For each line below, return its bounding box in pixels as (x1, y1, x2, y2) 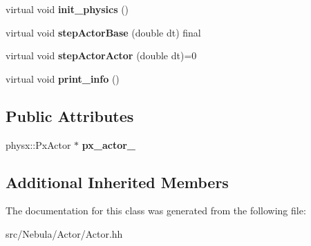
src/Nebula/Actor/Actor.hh (6, 226, 123, 240)
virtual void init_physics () (6, 2, 129, 16)
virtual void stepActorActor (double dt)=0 (6, 48, 197, 63)
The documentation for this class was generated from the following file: (6, 203, 306, 218)
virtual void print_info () (6, 71, 120, 85)
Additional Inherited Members (6, 171, 229, 192)
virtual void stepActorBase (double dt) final (6, 25, 201, 39)
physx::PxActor (6, 137, 71, 152)
